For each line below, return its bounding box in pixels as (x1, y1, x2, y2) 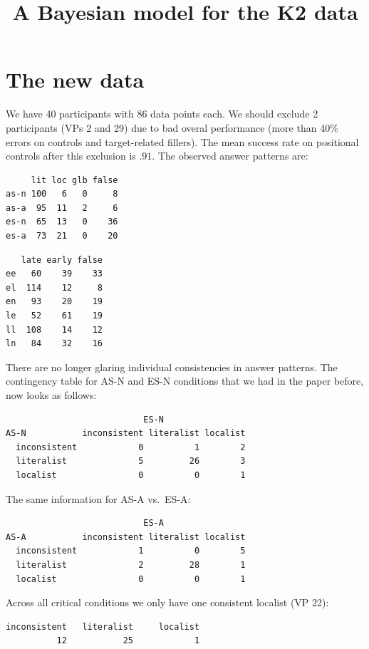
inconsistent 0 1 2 (16, 442, 246, 452)
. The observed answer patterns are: (152, 148, 308, 163)
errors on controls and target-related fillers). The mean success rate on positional (6, 134, 359, 149)
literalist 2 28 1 (16, 559, 246, 570)
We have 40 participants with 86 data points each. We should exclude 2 (6, 106, 318, 121)
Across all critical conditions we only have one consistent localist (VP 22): (6, 595, 329, 610)
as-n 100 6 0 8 (6, 189, 118, 199)
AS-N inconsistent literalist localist (6, 428, 246, 439)
